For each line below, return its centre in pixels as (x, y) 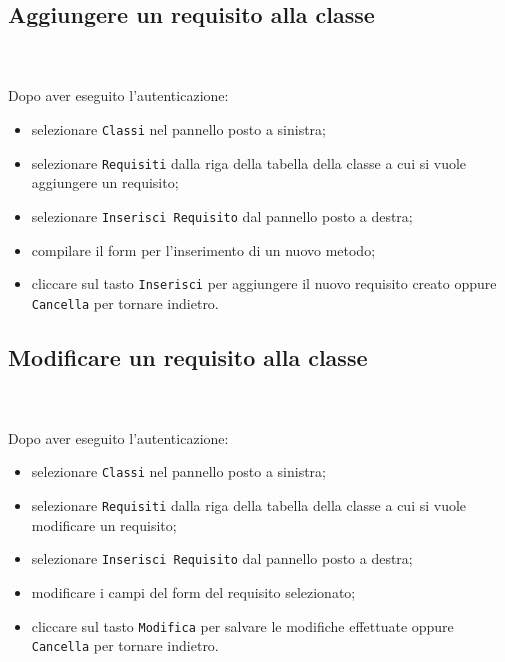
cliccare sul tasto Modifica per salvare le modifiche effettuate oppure (242, 625)
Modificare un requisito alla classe (188, 356)
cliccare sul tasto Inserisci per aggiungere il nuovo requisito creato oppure (264, 283)
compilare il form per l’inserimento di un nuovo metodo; (203, 249)
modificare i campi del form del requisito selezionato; (193, 592)
